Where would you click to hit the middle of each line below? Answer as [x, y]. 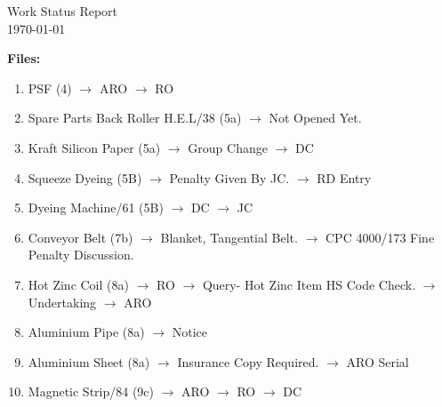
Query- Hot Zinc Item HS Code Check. [309, 284]
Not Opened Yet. [315, 118]
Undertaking [62, 302]
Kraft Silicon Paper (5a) [94, 147]
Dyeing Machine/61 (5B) [96, 207]
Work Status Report [63, 11]
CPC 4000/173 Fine [380, 237]
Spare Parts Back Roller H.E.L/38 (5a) [135, 118]
